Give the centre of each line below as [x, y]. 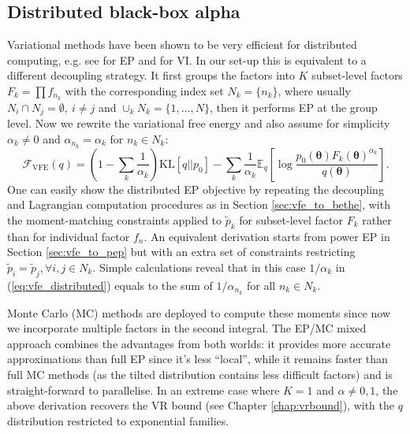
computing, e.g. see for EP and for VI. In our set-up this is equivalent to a [187, 59]
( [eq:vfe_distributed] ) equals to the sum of [110, 285]
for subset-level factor [291, 219]
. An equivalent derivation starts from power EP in [267, 236]
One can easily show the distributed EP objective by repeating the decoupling [196, 189]
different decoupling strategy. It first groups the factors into [151, 75]
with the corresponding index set [144, 90]
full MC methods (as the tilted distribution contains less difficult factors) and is [200, 374]
